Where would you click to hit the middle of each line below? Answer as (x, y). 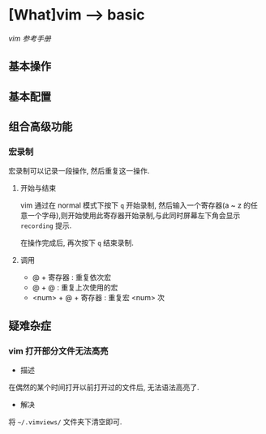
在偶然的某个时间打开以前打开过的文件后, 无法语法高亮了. (104, 388)
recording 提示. (46, 226)
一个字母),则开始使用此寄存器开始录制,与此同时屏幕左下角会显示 (134, 216)
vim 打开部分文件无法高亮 (58, 350)
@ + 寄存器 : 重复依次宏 (72, 277)
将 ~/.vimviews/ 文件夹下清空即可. (65, 422)
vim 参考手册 (30, 38)
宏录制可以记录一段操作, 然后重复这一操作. (79, 171)
